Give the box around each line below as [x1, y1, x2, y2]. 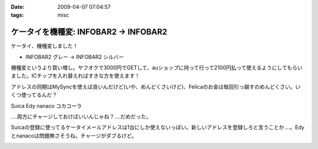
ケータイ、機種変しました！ [11, 42, 78, 49]
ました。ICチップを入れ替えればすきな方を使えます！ [11, 72, 140, 80]
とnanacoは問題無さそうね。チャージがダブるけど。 [11, 132, 137, 139]
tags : [11, 12, 24, 19]
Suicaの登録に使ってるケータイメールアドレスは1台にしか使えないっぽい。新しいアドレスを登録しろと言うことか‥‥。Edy [11, 124, 304, 131]
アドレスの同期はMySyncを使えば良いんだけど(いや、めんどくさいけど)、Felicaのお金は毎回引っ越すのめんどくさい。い [11, 83, 301, 90]
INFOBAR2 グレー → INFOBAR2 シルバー [25, 53, 124, 60]
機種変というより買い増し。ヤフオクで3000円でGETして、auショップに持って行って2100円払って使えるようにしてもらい [11, 64, 303, 71]
